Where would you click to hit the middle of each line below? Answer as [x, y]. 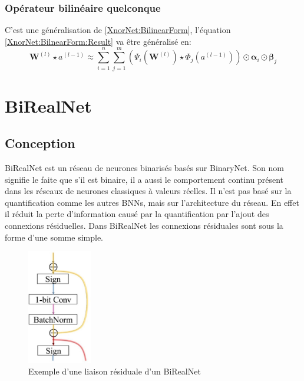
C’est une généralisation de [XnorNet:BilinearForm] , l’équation [118, 30]
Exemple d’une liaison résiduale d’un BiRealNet [115, 371]
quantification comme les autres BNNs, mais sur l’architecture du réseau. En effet [152, 202]
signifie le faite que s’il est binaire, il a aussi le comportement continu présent [144, 179]
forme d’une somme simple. [54, 237]
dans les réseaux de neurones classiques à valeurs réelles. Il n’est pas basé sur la [148, 191]
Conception [40, 143]
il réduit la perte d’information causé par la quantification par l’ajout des [137, 214]
